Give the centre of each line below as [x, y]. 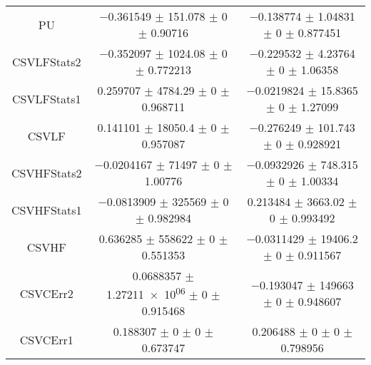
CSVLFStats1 [47, 98]
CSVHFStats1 [47, 210]
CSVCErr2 [46, 293]
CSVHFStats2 [47, 173]
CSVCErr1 [46, 339]
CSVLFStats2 [47, 61]
